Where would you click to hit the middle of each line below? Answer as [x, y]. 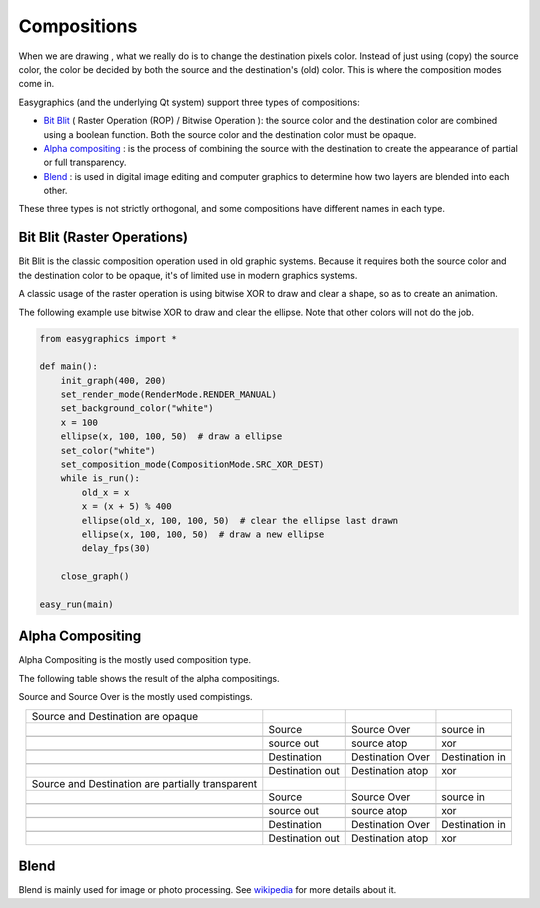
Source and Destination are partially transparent [144, 783]
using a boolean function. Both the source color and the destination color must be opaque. [230, 134]
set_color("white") [108, 450]
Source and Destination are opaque [115, 716]
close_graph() [95, 576]
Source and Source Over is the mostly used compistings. [136, 697]
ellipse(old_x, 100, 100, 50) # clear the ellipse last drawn [240, 520]
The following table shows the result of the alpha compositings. [149, 678]
